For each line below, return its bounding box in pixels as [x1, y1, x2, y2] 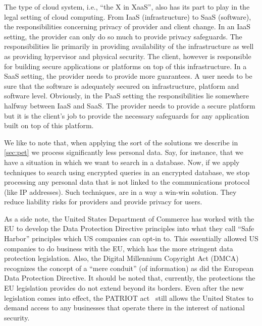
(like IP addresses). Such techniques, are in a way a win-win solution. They [4, 186, 237, 197]
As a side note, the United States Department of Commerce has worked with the [4, 213, 254, 224]
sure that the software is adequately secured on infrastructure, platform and [4, 80, 239, 91]
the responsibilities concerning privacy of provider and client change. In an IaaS [4, 21, 251, 32]
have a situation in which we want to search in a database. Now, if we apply [4, 156, 240, 167]
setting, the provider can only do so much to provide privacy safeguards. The [4, 31, 242, 41]
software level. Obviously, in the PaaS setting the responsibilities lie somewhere [4, 90, 249, 101]
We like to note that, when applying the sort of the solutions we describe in [4, 137, 238, 147]
